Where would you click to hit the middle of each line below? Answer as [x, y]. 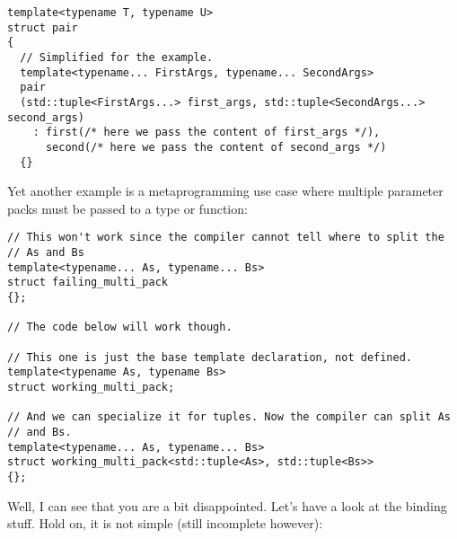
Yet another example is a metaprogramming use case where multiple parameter [225, 191]
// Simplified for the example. [117, 57]
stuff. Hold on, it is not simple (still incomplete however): [165, 523]
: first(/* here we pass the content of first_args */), [207, 133]
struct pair [43, 27]
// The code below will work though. [120, 327]
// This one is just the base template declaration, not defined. [210, 357]
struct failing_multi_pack [88, 283]
